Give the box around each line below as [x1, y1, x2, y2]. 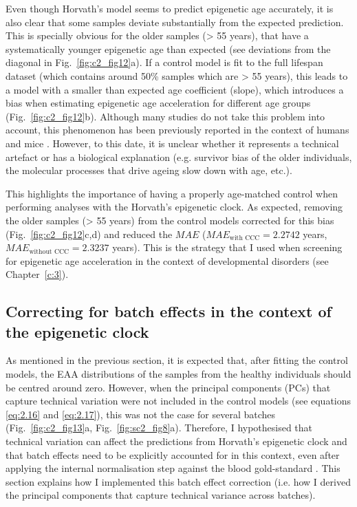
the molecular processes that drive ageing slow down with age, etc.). [6, 163, 292, 177]
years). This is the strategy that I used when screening [112, 240, 343, 255]
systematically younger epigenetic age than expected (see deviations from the [6, 41, 331, 56]
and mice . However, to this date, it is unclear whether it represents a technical [6, 136, 339, 150]
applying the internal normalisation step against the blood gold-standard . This [6, 461, 340, 475]
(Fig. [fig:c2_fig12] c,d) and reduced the [6, 226, 173, 241]
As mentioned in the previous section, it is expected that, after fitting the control [6, 353, 348, 367]
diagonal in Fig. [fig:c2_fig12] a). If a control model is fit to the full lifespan [6, 55, 323, 69]
